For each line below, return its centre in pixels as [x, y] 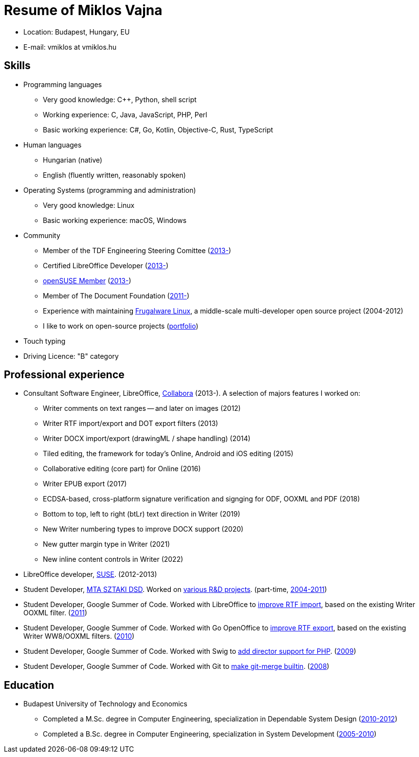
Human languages [53, 145]
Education [29, 685]
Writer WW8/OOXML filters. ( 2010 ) [79, 636]
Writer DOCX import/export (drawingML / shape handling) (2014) [147, 439]
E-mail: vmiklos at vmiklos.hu [70, 47]
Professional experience [64, 375]
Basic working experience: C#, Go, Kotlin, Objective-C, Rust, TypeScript [158, 129]
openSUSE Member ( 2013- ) [87, 280]
